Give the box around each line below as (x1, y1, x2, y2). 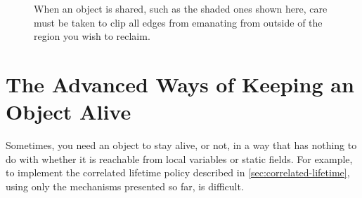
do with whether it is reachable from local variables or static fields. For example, (6, 151, 353, 166)
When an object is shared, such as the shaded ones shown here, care (34, 1, 328, 15)
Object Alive (6, 97, 131, 126)
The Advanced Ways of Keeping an (6, 69, 354, 98)
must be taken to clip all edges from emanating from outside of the (34, 15, 323, 29)
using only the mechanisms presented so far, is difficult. (6, 178, 244, 193)
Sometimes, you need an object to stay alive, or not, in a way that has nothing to (6, 138, 357, 153)
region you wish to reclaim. (34, 29, 150, 43)
